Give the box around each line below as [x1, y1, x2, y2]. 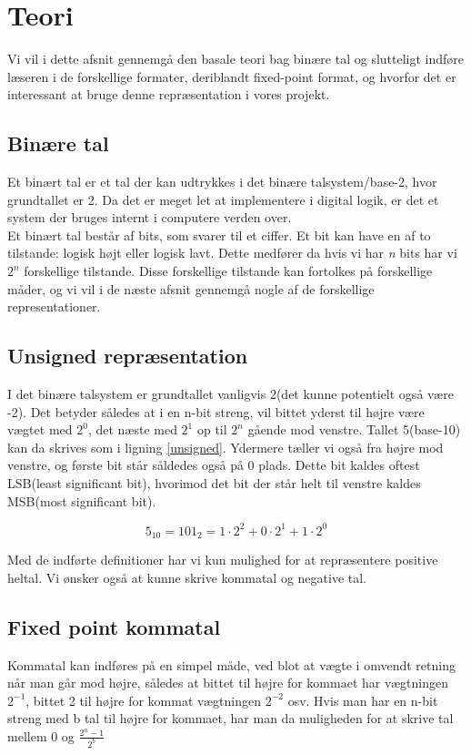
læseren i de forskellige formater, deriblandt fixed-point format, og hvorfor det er [7, 66, 456, 86]
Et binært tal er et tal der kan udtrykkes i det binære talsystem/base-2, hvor [7, 172, 437, 191]
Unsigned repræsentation [7, 342, 248, 370]
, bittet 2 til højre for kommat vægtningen [25, 690, 262, 709]
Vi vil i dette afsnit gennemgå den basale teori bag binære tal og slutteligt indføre [7, 49, 465, 68]
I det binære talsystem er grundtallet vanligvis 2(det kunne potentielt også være [7, 384, 454, 403]
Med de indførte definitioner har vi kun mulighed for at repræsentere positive [7, 550, 438, 569]
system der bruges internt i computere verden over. [7, 208, 292, 227]
